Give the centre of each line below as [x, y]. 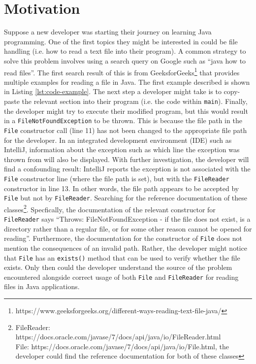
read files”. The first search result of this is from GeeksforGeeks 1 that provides [122, 71]
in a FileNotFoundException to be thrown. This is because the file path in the [123, 120]
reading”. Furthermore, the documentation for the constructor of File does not [123, 238]
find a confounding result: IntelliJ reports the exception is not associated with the [127, 169]
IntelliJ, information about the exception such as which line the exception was [122, 149]
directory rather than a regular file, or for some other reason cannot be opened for [128, 228]
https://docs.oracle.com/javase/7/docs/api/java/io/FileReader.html [118, 337]
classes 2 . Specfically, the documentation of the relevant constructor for [110, 208]
